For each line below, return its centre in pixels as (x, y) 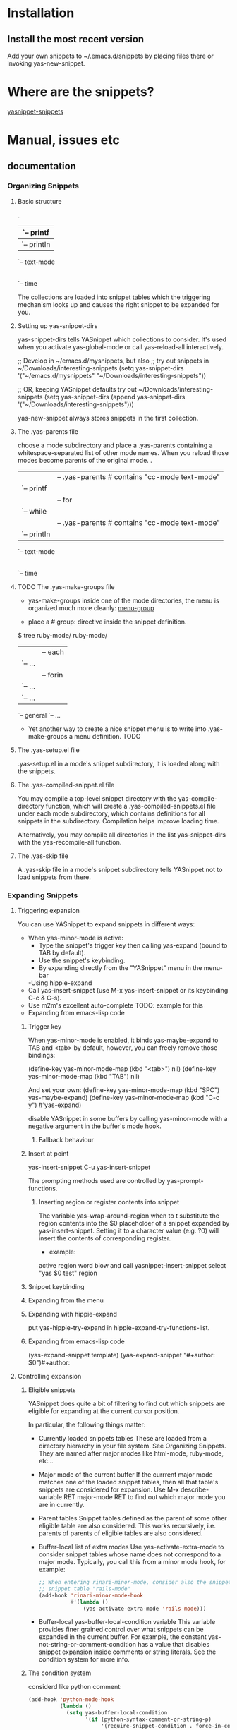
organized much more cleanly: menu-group (91, 607)
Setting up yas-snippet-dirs (57, 325)
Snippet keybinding (56, 1287)
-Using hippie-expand (60, 983)
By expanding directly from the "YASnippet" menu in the (120, 968)
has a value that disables (174, 1645)
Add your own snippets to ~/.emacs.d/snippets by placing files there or (110, 56)
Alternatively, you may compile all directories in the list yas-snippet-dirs (122, 835)
